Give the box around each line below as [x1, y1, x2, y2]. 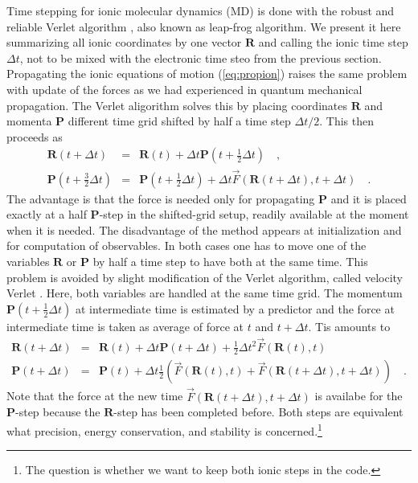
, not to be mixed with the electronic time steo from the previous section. [19, 49, 382, 66]
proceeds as [6, 128, 63, 145]
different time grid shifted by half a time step [68, 113, 291, 129]
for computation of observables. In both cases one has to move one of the [6, 237, 367, 254]
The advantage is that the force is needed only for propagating [6, 190, 315, 207]
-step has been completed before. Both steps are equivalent [113, 403, 404, 420]
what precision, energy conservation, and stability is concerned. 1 [6, 420, 322, 439]
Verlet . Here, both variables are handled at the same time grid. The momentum [6, 284, 403, 301]
